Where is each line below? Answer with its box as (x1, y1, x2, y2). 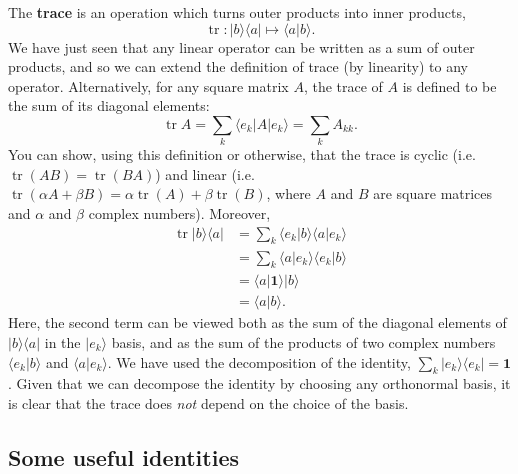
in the (44, 331, 81, 352)
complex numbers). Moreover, (88, 203, 271, 224)
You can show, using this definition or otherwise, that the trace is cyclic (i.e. (8, 144, 476, 165)
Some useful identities (8, 441, 239, 472)
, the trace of (303, 75, 383, 96)
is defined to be (402, 75, 497, 96)
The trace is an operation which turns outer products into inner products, (8, 2, 466, 22)
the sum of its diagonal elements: (8, 95, 210, 116)
